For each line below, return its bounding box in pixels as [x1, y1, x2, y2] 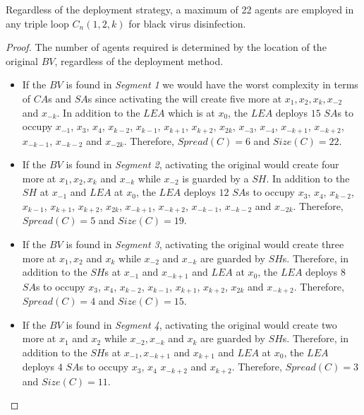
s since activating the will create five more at [87, 90, 282, 105]
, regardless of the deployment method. [54, 53, 224, 68]
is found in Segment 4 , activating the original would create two [66, 317, 337, 332]
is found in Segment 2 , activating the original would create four [66, 157, 339, 172]
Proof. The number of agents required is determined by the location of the [6, 40, 327, 54]
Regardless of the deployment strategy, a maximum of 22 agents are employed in [6, 2, 354, 16]
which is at [168, 105, 215, 119]
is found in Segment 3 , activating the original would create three [66, 237, 344, 252]
